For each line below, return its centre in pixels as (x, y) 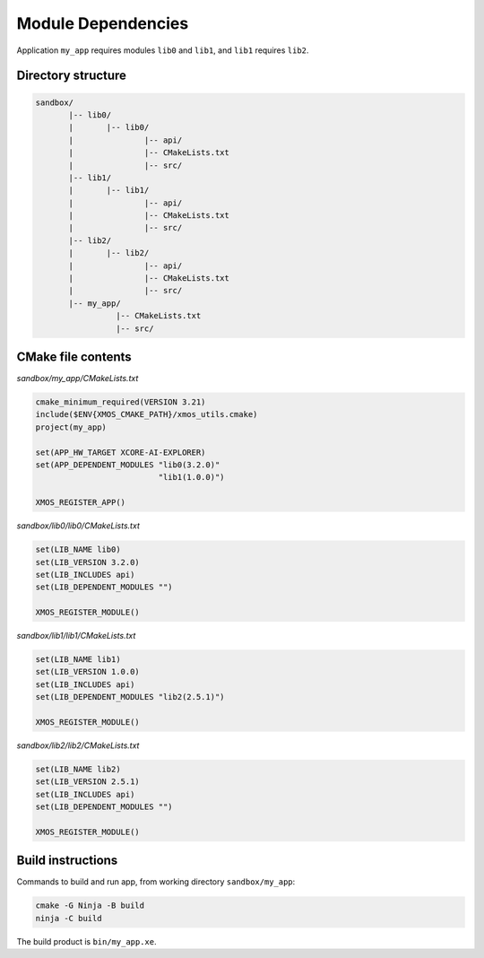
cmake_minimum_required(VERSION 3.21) (121, 402)
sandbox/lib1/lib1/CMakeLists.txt (76, 636)
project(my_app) (71, 427)
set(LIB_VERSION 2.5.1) (88, 782)
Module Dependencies (103, 23)
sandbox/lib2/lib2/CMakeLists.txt (78, 745)
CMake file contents (74, 357)
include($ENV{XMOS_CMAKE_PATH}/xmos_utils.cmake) (147, 414)
